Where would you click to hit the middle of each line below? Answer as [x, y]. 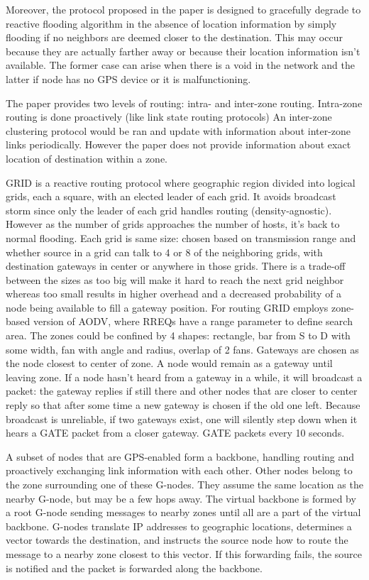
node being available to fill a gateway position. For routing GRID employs [167, 307]
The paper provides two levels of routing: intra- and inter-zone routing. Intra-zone [184, 103]
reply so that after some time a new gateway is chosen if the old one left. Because [183, 405]
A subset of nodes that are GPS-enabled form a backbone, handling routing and [180, 456]
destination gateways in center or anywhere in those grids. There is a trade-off [176, 266]
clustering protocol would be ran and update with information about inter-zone [178, 130]
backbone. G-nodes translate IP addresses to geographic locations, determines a [179, 526]
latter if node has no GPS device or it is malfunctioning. [128, 78]
